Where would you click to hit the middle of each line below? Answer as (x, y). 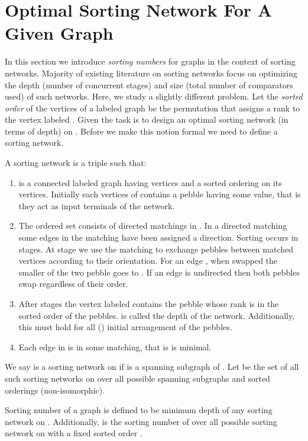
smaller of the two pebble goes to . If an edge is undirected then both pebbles (159, 272)
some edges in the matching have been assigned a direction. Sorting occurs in (158, 237)
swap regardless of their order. (73, 284)
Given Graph (59, 33)
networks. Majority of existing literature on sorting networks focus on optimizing (151, 73)
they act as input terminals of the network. (97, 205)
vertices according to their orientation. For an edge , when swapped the (148, 261)
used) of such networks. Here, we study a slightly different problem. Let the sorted (154, 96)
